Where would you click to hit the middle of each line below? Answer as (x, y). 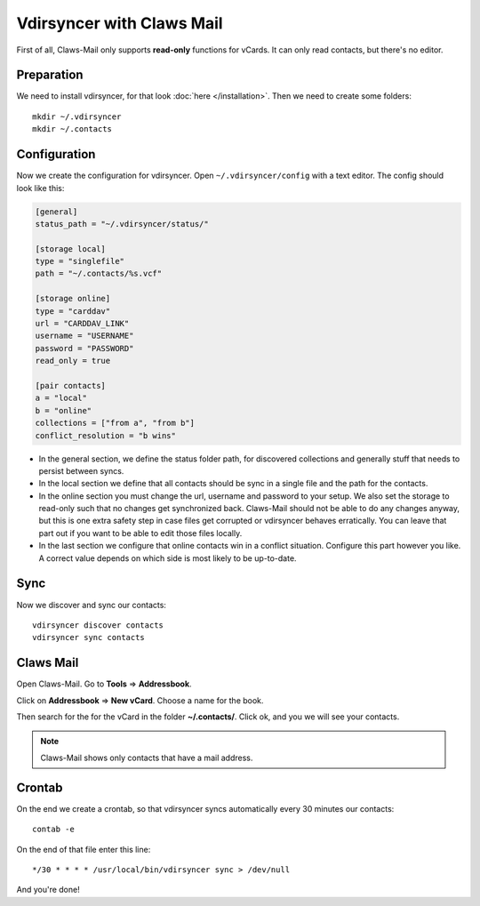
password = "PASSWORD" (84, 348)
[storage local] (71, 249)
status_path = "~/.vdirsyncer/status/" (122, 224)
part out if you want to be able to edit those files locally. (140, 533)
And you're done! (48, 890)
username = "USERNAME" (84, 336)
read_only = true (73, 361)
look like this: (40, 188)
